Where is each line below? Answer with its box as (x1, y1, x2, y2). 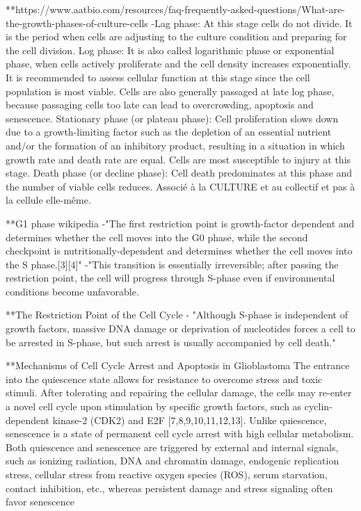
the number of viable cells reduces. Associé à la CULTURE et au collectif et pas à (6, 179, 355, 193)
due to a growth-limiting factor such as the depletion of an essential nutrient (6, 124, 332, 139)
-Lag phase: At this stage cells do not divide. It (151, 15, 353, 30)
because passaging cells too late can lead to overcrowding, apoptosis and (6, 97, 314, 112)
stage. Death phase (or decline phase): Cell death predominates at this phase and (6, 165, 353, 180)
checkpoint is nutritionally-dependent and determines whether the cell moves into (6, 243, 353, 258)
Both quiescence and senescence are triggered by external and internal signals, (6, 439, 339, 454)
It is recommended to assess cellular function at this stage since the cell (6, 70, 310, 84)
